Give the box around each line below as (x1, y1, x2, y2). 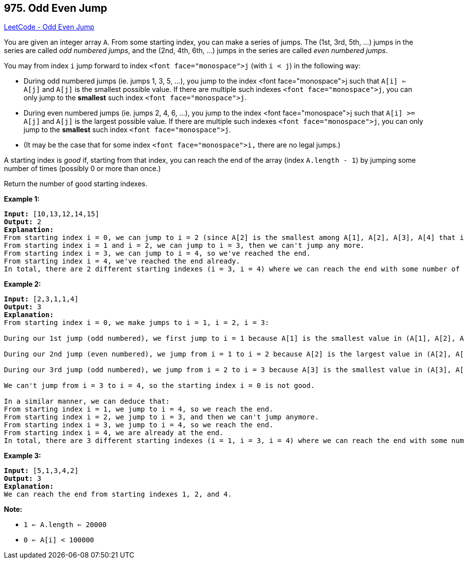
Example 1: (4, 195, 40, 204)
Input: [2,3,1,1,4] (4, 295, 79, 303)
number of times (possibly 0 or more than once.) (4, 164, 161, 173)
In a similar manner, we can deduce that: (4, 397, 170, 406)
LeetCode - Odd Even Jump (4, 23, 94, 31)
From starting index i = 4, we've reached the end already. (4, 257, 240, 266)
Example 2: (4, 280, 41, 289)
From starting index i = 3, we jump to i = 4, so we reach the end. (4, 421, 273, 429)
